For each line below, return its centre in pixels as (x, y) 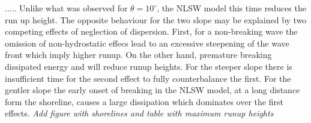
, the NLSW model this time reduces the (231, 8)
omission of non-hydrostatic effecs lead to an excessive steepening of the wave (147, 43)
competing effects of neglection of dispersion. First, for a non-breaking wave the (151, 31)
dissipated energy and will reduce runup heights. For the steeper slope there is (149, 66)
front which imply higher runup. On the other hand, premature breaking (138, 55)
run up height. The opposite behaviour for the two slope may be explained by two (156, 19)
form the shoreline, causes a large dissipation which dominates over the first (144, 101)
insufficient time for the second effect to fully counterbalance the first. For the (148, 78)
